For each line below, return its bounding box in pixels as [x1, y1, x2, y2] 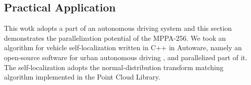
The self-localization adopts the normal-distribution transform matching [4, 62, 224, 72]
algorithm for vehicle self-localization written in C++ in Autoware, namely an [4, 42, 242, 53]
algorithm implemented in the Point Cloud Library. [4, 72, 161, 82]
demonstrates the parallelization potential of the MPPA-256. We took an [4, 32, 226, 43]
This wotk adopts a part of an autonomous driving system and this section [4, 23, 232, 33]
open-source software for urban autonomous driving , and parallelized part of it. [4, 52, 248, 62]
